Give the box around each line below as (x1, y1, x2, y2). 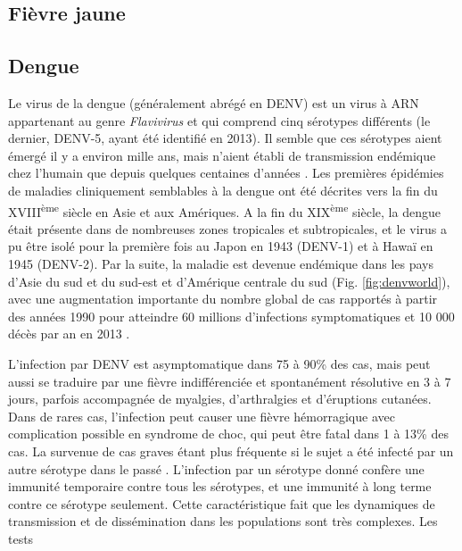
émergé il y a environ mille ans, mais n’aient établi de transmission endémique (8, 146, 436, 164)
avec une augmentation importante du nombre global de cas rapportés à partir (8, 289, 438, 308)
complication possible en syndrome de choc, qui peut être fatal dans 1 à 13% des (8, 424, 449, 443)
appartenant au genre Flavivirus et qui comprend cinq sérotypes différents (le (8, 111, 431, 129)
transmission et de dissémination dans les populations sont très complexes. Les (8, 512, 438, 530)
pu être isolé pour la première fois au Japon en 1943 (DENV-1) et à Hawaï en (8, 237, 433, 255)
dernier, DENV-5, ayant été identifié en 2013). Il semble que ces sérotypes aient (8, 129, 442, 147)
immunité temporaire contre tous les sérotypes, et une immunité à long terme (8, 477, 432, 496)
